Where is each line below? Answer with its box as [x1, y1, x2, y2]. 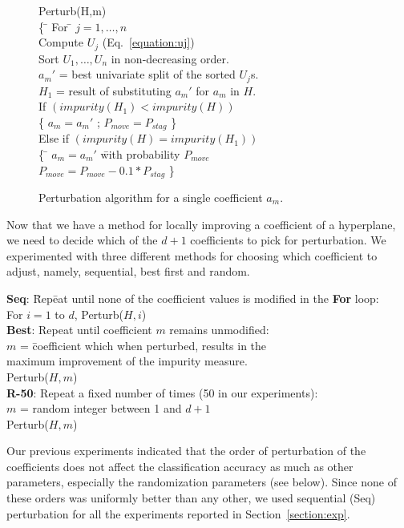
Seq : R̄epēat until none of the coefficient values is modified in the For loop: [6, 289, 379, 306]
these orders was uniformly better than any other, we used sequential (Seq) [6, 490, 376, 506]
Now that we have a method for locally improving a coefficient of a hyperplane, [6, 216, 396, 232]
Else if [38, 130, 69, 147]
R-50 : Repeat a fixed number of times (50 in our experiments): [6, 384, 318, 401]
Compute [38, 34, 83, 50]
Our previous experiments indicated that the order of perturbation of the [6, 442, 366, 459]
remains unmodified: [169, 321, 269, 338]
